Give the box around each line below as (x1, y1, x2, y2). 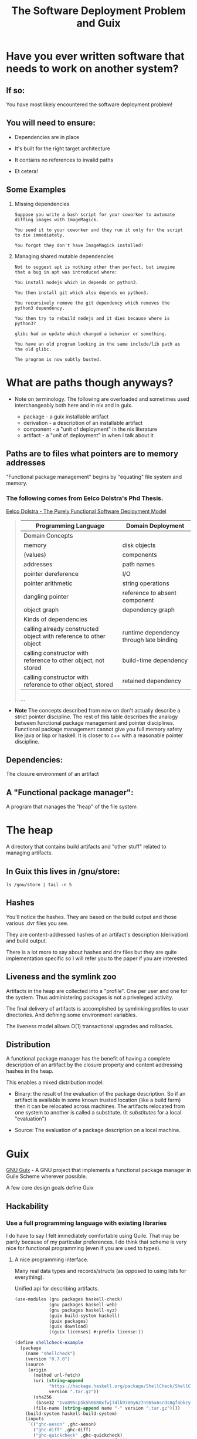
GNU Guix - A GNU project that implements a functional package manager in (6, 1167, 191, 1174)
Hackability (6, 1201, 49, 1211)
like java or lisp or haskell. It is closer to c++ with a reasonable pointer (14, 732, 184, 739)
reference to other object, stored (23, 680, 113, 688)
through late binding (122, 636, 178, 644)
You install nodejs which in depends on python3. (14, 279, 139, 285)
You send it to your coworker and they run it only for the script (14, 227, 183, 233)
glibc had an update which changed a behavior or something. (14, 330, 168, 337)
